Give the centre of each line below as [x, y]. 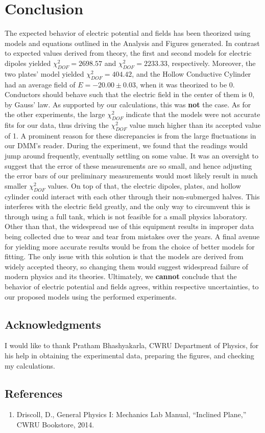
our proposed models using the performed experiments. [91, 296]
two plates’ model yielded [44, 73]
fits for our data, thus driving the [57, 125]
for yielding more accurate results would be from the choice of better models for [130, 246]
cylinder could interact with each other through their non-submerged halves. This [132, 196]
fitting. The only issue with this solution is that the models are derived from [124, 256]
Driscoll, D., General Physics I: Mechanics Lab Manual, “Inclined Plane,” [131, 414]
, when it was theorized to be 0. [185, 84]
